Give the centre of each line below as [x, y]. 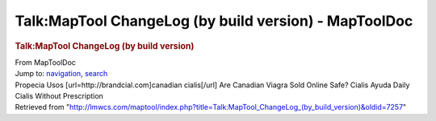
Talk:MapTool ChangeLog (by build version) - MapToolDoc [214, 21]
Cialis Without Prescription [59, 95]
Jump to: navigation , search [61, 74]
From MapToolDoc [46, 62]
